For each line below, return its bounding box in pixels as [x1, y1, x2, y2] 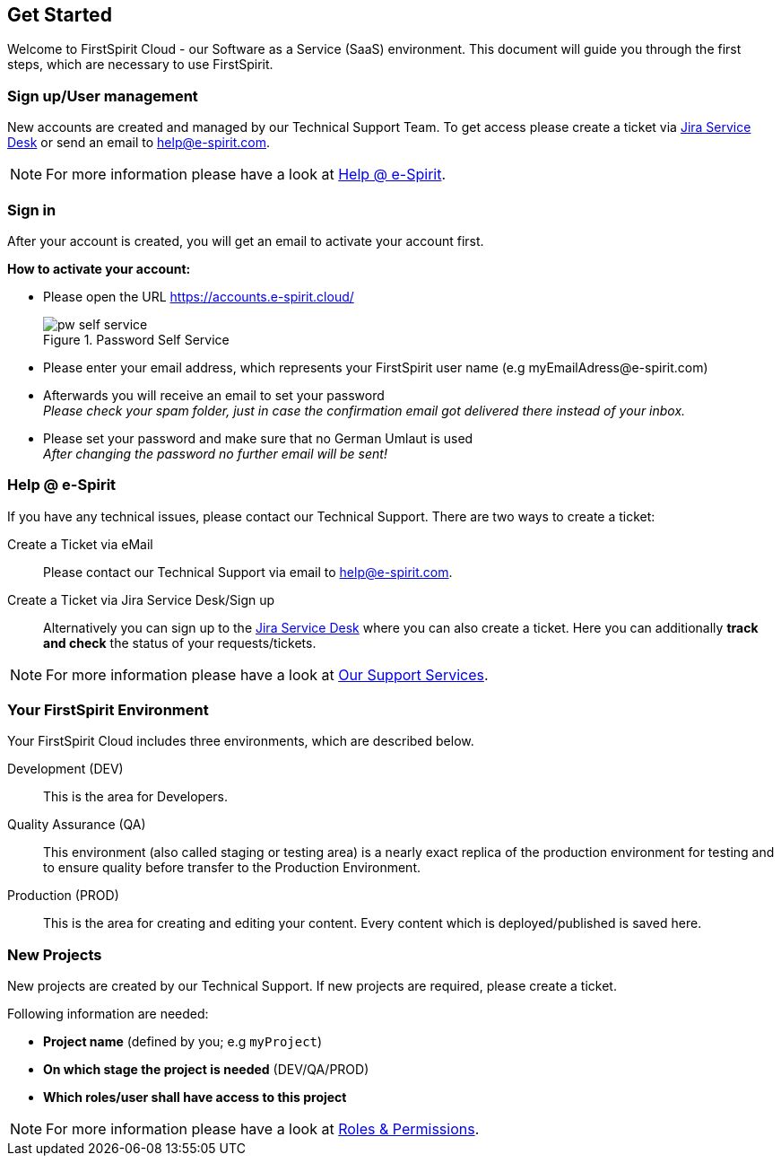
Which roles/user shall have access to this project [43, 1089, 347, 1106]
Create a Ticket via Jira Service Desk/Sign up [7, 591, 275, 608]
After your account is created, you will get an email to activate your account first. [7, 232, 484, 249]
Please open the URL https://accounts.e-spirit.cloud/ [43, 288, 354, 304]
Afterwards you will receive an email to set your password [43, 387, 385, 403]
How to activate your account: [7, 260, 191, 276]
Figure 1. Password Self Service [43, 331, 230, 347]
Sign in [7, 200, 56, 219]
